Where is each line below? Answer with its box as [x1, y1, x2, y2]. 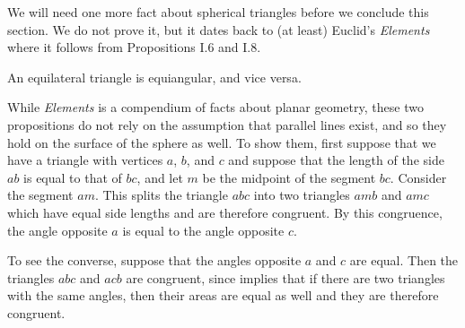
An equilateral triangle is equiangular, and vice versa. [7, 67, 302, 86]
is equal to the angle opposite [122, 220, 285, 239]
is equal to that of [23, 168, 122, 186]
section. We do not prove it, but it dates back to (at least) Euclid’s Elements [7, 20, 430, 39]
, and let [136, 168, 183, 186]
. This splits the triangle [94, 186, 228, 204]
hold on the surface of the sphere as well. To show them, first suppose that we [7, 133, 436, 151]
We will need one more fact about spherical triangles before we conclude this [7, 3, 429, 21]
